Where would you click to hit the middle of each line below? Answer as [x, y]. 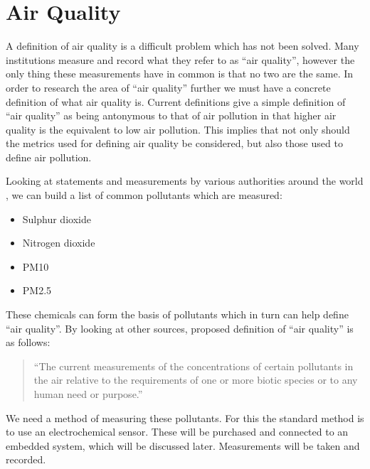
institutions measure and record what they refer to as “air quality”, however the [180, 59]
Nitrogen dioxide [59, 243]
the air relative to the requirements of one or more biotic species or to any [196, 380]
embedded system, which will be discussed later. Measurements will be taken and [183, 445]
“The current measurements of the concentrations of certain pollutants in [194, 366]
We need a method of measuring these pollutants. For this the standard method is [185, 417]
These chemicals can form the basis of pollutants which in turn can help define [177, 314]
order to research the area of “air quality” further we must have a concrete [168, 87]
